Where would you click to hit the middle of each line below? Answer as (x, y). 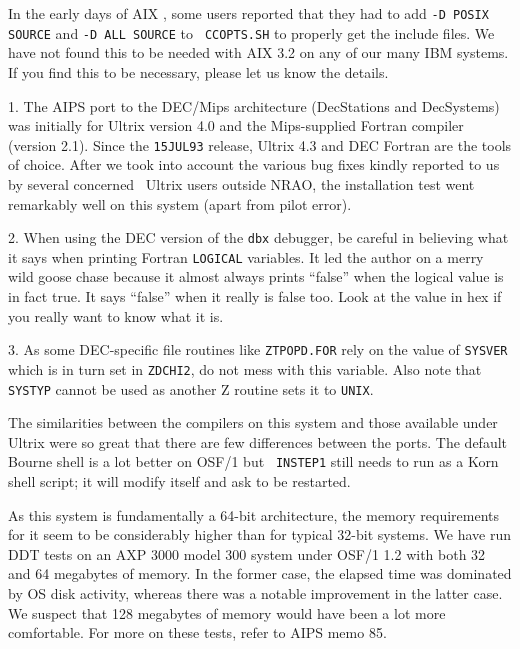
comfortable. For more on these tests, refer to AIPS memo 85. (197, 632)
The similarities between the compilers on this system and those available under (253, 422)
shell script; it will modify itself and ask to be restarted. (179, 481)
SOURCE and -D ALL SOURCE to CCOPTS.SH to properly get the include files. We (251, 32)
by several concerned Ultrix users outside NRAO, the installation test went (241, 183)
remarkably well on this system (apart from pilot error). (180, 203)
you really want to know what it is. (116, 315)
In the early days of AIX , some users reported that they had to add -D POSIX (248, 13)
